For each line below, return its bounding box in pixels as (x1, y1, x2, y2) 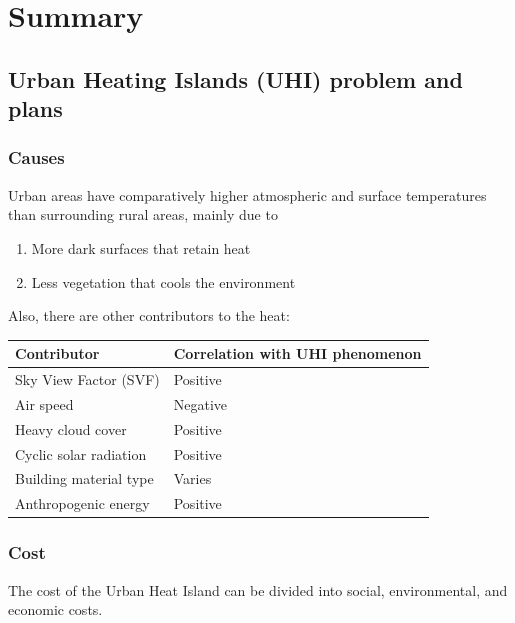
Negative (173, 393, 227, 414)
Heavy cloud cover (15, 418, 127, 439)
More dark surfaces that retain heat (31, 237, 251, 258)
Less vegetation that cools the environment (31, 271, 296, 292)
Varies (173, 468, 212, 489)
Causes (8, 145, 65, 170)
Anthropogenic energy (15, 493, 150, 514)
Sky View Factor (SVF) (15, 369, 160, 390)
